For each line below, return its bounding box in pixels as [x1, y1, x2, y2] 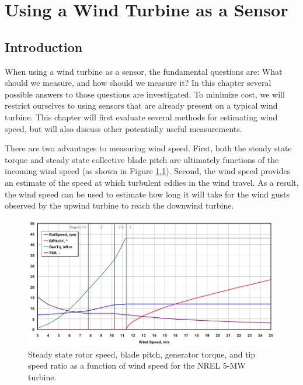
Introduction [5, 37, 83, 56]
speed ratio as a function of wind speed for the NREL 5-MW [28, 359, 246, 372]
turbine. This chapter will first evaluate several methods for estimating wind [5, 110, 278, 123]
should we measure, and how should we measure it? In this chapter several [5, 77, 271, 89]
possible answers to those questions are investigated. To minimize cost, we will [5, 88, 285, 100]
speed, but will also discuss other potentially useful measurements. [5, 122, 242, 134]
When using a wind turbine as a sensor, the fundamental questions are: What [5, 65, 283, 77]
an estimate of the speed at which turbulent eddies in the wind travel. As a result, [5, 176, 299, 188]
